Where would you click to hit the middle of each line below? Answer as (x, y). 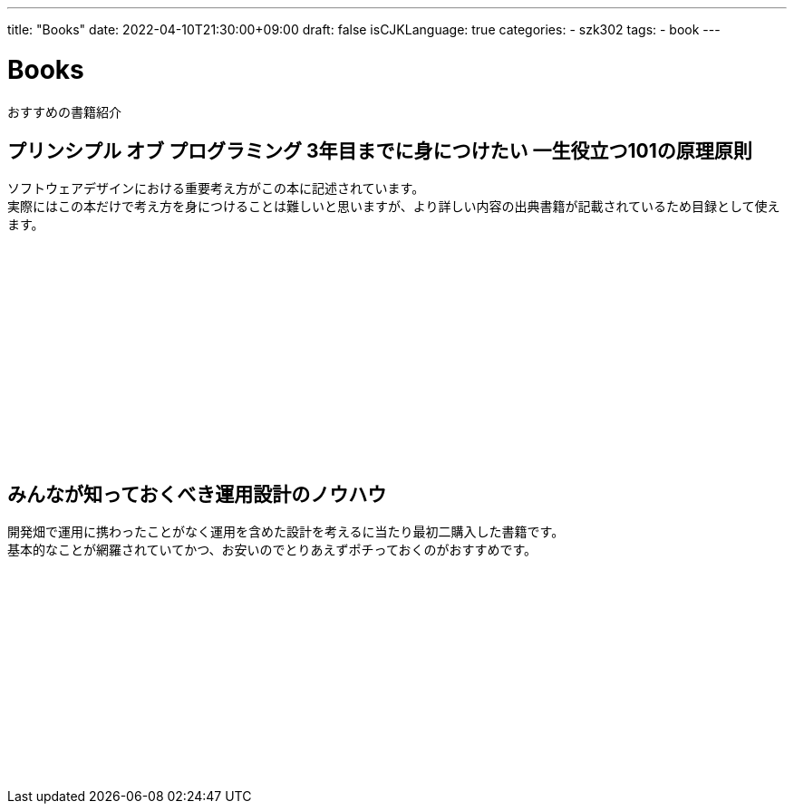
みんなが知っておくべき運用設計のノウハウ (197, 494)
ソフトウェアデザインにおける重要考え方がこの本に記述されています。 (216, 188)
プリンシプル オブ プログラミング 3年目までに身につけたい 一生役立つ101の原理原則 (380, 150)
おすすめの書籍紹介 (64, 111)
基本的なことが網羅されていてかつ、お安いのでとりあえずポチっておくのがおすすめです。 (272, 550)
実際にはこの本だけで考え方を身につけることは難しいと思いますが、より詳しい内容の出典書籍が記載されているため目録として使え (394, 207)
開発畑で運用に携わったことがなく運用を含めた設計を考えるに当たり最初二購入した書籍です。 (286, 532)
